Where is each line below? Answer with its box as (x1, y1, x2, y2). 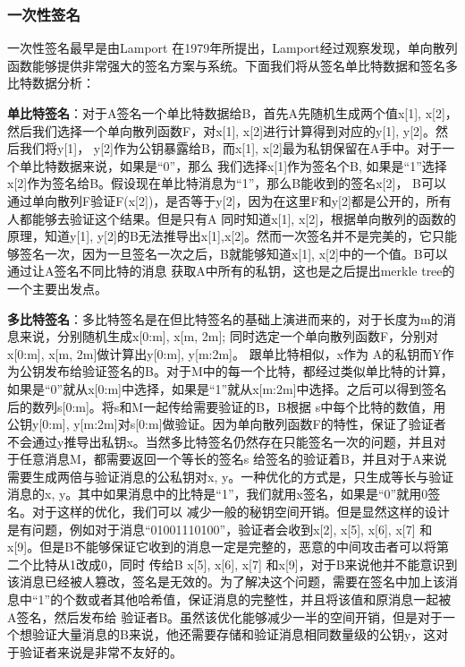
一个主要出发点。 (7, 278, 107, 297)
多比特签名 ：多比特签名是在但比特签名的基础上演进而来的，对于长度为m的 (7, 309, 444, 328)
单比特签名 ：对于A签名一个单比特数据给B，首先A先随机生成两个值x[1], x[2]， (7, 104, 458, 122)
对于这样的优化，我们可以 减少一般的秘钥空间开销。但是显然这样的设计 (31, 502, 450, 521)
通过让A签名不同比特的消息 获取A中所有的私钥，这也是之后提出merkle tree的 (7, 261, 455, 280)
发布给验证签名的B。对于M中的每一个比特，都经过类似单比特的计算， (44, 362, 453, 381)
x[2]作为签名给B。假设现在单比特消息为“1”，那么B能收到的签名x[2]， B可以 (7, 174, 446, 192)
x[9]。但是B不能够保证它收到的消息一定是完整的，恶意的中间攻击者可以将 (7, 537, 437, 556)
